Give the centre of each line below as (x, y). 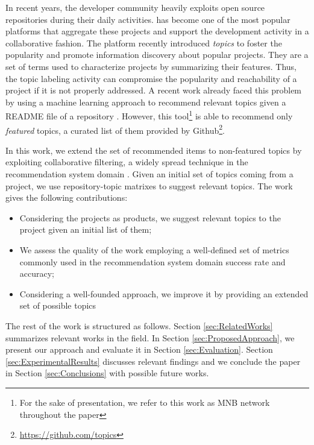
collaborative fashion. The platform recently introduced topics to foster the (144, 43)
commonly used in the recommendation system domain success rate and (152, 261)
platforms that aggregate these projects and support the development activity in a (157, 31)
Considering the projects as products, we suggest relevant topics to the (150, 217)
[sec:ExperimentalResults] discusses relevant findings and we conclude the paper (153, 361)
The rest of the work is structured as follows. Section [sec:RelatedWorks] (139, 325)
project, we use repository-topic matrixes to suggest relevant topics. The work (149, 185)
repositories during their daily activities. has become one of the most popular (148, 19)
